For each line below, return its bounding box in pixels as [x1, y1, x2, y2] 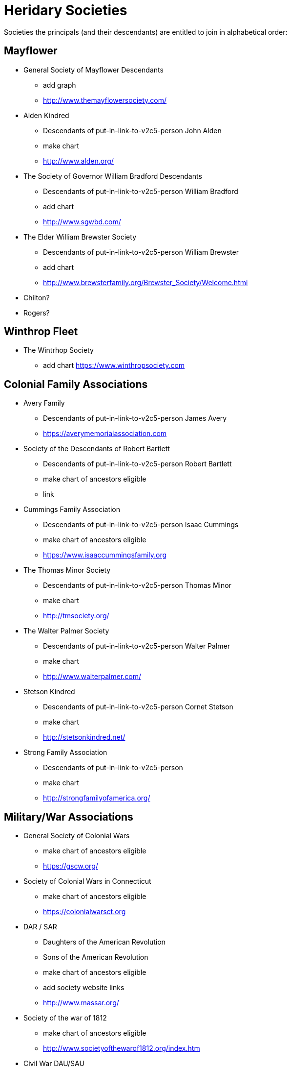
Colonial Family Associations [4, 378, 148, 390]
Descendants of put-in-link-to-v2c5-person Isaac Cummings [43, 520, 239, 529]
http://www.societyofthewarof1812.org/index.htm [43, 1044, 200, 1053]
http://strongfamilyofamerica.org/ [43, 794, 150, 802]
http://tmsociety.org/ [43, 611, 109, 620]
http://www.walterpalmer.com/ [43, 672, 142, 681]
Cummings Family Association [23, 505, 121, 514]
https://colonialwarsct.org [43, 907, 126, 916]
